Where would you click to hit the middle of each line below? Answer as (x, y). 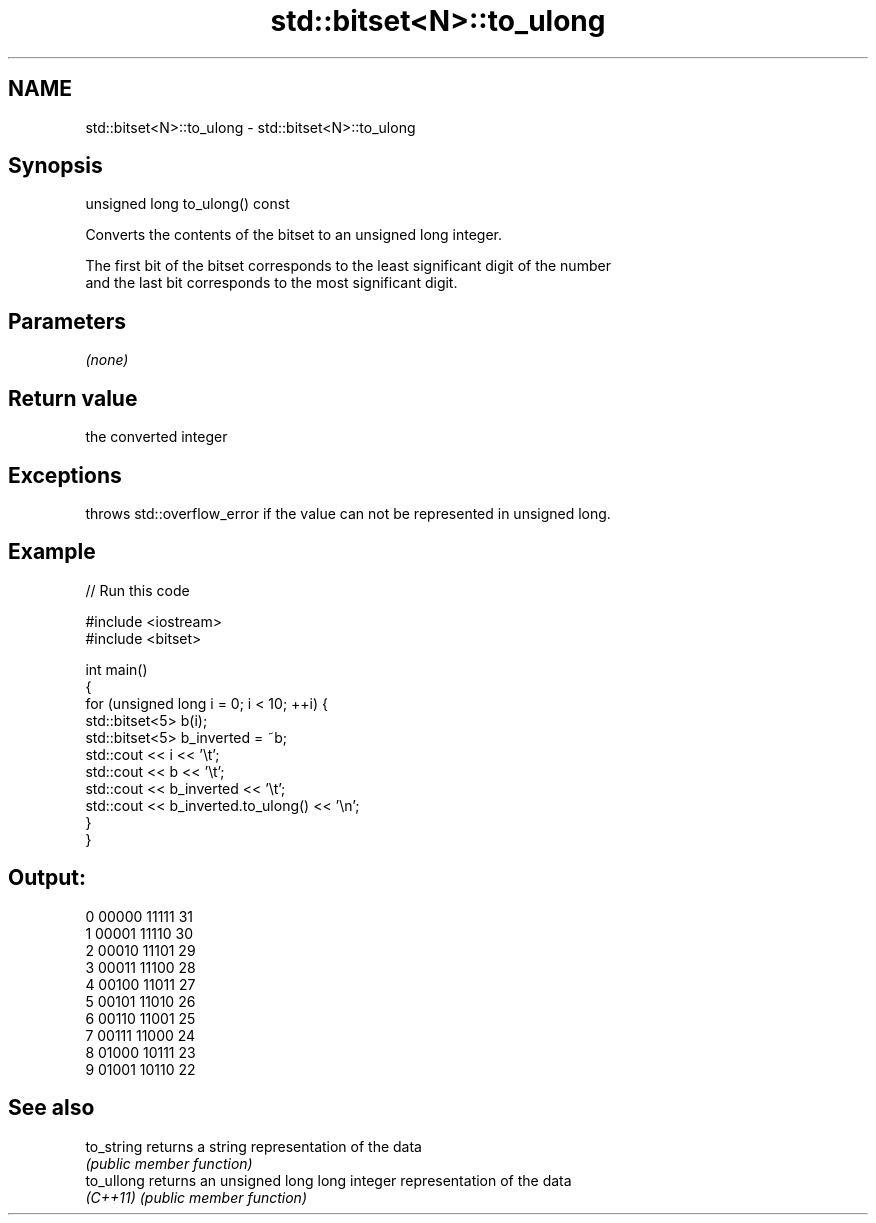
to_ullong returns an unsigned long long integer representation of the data (328, 1180)
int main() (116, 669)
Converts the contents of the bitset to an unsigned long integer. (294, 235)
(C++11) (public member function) (196, 1197)
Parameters (67, 321)
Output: (47, 878)
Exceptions (65, 475)
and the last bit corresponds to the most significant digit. (271, 283)
